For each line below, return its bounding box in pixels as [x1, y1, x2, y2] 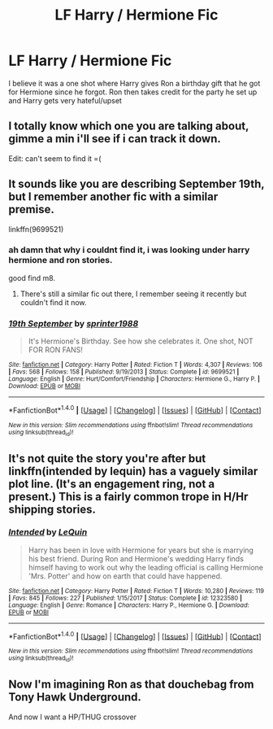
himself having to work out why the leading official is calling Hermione [28, 562, 264, 572]
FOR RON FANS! [28, 345, 84, 355]
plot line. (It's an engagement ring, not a [8, 477, 215, 491]
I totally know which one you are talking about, [8, 120, 249, 133]
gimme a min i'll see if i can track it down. [8, 132, 222, 146]
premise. [8, 203, 54, 216]
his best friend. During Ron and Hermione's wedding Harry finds [28, 553, 244, 563]
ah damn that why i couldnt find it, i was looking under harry [8, 244, 250, 255]
